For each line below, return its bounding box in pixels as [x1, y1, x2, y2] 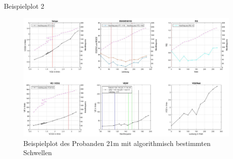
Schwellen [23, 147, 52, 158]
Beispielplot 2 [4, 1, 45, 11]
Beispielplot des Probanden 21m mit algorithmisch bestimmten [23, 138, 211, 148]
